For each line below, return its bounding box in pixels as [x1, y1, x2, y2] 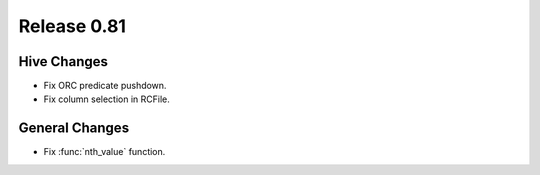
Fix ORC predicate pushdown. [43, 80, 167, 92]
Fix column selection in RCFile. [43, 93, 170, 105]
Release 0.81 [18, 15, 127, 37]
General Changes [18, 120, 130, 137]
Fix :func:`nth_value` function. [43, 146, 166, 158]
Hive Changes [18, 53, 109, 70]
